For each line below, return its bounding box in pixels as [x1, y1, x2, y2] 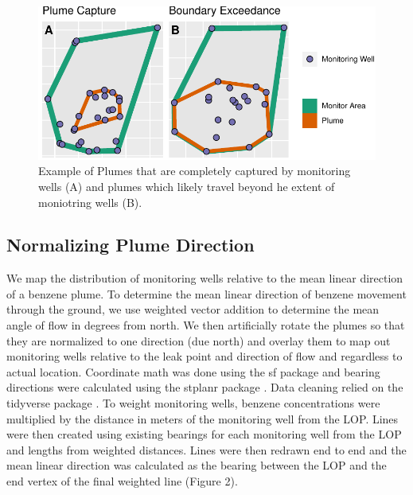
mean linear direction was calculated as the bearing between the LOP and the [6, 457, 387, 474]
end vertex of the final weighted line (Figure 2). [6, 473, 238, 489]
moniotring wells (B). [38, 193, 142, 210]
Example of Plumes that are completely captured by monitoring [38, 162, 351, 179]
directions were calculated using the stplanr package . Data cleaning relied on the [6, 379, 403, 396]
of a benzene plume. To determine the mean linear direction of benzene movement [6, 285, 407, 302]
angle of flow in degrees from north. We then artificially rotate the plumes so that [6, 317, 405, 333]
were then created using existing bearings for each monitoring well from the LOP [6, 426, 402, 442]
